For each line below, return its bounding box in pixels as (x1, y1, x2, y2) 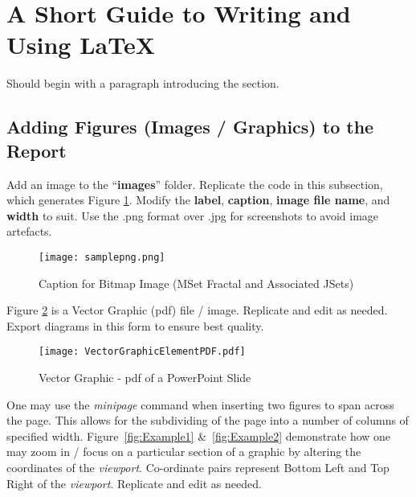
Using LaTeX (6, 28, 155, 61)
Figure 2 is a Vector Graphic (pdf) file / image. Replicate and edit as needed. (6, 302, 388, 318)
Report (6, 138, 67, 162)
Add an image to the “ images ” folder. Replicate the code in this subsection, (6, 175, 383, 192)
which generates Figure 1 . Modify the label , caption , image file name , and (6, 191, 390, 208)
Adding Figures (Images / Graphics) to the (6, 114, 374, 139)
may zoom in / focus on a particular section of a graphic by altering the (6, 443, 361, 460)
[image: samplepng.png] (39, 251, 165, 263)
